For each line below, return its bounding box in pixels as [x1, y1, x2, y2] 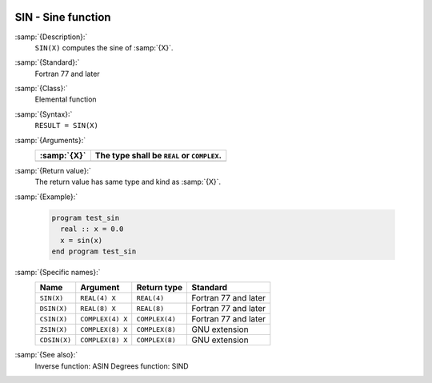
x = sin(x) [60, 236, 103, 245]
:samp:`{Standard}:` [14, 58, 80, 67]
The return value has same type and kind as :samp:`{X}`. [34, 177, 222, 187]
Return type [136, 282, 183, 293]
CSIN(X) [39, 314, 68, 323]
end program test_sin [51, 246, 137, 256]
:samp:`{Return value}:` [14, 166, 92, 176]
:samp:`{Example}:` [14, 192, 78, 201]
